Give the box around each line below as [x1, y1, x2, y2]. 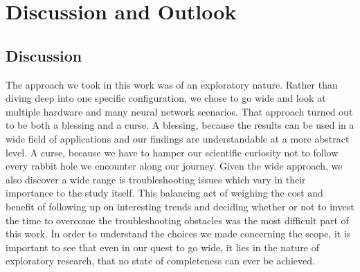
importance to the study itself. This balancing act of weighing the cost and [6, 185, 323, 200]
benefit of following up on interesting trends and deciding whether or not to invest [6, 199, 354, 213]
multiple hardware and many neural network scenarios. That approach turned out [6, 104, 353, 118]
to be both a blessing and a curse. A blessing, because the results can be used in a [6, 118, 354, 132]
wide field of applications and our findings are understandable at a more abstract [6, 131, 350, 145]
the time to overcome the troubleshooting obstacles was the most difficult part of [6, 212, 349, 227]
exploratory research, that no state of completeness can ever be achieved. [6, 253, 315, 268]
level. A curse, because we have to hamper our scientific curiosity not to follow [6, 145, 339, 159]
